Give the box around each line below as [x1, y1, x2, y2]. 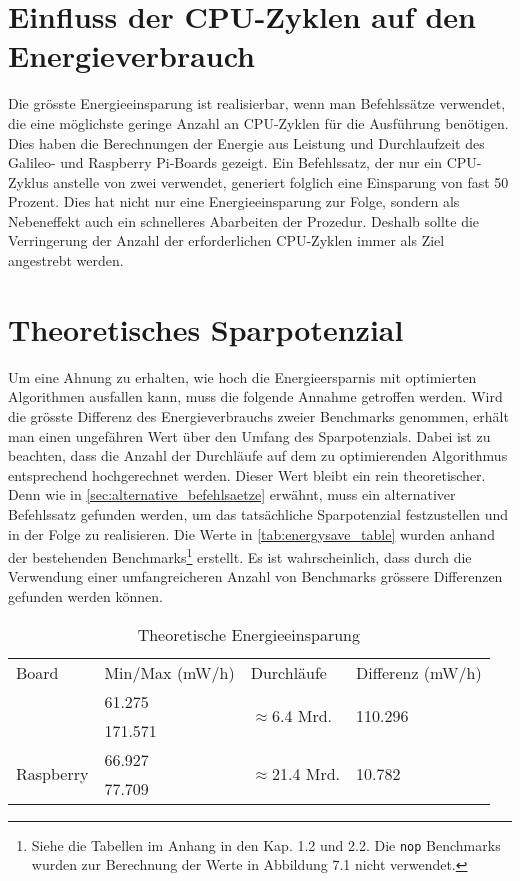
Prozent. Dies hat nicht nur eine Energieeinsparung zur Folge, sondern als [8, 191, 460, 212]
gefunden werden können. [8, 585, 163, 606]
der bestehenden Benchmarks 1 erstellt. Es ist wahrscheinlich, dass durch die [8, 544, 472, 567]
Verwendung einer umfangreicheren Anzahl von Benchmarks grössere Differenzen [8, 566, 503, 587]
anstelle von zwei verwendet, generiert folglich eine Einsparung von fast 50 [53, 171, 509, 192]
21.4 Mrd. [271, 762, 341, 786]
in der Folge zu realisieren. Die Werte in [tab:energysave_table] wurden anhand [8, 523, 495, 544]
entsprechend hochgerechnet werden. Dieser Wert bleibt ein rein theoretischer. [8, 464, 486, 485]
